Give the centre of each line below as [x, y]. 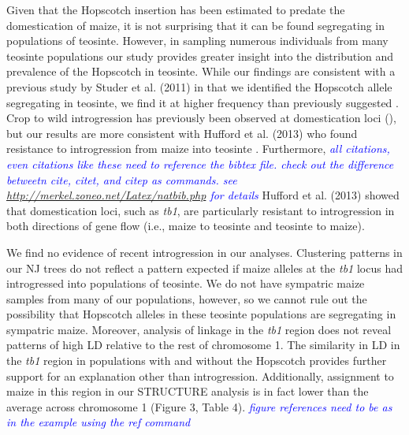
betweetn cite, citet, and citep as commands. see [122, 179]
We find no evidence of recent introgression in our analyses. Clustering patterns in [204, 252]
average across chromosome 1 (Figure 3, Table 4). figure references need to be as [199, 406]
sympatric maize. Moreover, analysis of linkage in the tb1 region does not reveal [199, 329]
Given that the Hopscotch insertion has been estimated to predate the [176, 9]
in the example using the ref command [99, 422]
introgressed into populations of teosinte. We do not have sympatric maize [186, 283]
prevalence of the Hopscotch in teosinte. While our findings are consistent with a [201, 71]
